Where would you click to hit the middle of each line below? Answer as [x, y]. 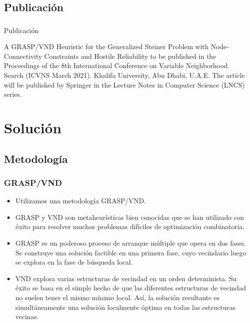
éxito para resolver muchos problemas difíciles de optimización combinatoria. [130, 226]
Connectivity [23, 56]
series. [13, 94]
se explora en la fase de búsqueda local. [74, 262]
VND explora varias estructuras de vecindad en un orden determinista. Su [126, 278]
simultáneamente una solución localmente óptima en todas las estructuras [125, 307]
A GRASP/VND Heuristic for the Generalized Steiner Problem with [106, 46]
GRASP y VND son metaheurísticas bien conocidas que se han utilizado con [130, 217]
